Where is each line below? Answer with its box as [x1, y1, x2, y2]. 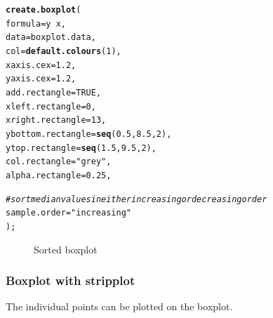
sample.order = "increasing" [6, 208, 131, 218]
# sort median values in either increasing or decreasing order [6, 194, 267, 204]
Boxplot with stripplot [6, 272, 135, 289]
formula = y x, [6, 18, 66, 29]
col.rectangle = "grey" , [6, 157, 112, 167]
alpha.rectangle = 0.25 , [6, 170, 112, 180]
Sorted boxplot [34, 241, 98, 256]
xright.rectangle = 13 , [6, 115, 107, 126]
